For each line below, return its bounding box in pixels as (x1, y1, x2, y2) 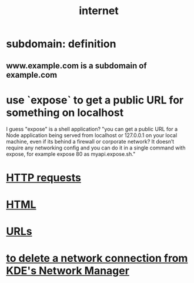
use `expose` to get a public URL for (6, 93, 184, 106)
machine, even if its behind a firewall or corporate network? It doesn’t (6, 138, 175, 145)
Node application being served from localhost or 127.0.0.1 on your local (6, 131, 178, 139)
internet (79, 4, 119, 18)
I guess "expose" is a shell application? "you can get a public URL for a (6, 125, 178, 132)
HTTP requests (6, 171, 81, 184)
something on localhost (6, 106, 124, 119)
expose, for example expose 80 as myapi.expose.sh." (6, 150, 136, 157)
